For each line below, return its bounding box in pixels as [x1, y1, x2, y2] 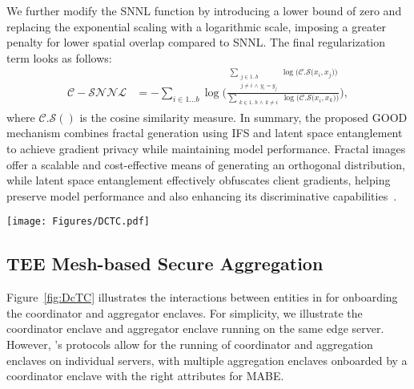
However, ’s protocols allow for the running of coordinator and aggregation [6, 335, 373, 352]
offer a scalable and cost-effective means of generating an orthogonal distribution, [6, 156, 405, 172]
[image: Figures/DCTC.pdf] [6, 216, 150, 228]
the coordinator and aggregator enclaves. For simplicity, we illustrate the [6, 304, 363, 321]
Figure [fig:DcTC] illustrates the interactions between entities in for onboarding [6, 289, 398, 306]
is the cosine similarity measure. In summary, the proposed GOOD [79, 108, 408, 125]
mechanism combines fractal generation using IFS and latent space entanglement [6, 124, 403, 141]
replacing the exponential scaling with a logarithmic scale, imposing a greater [6, 18, 387, 34]
